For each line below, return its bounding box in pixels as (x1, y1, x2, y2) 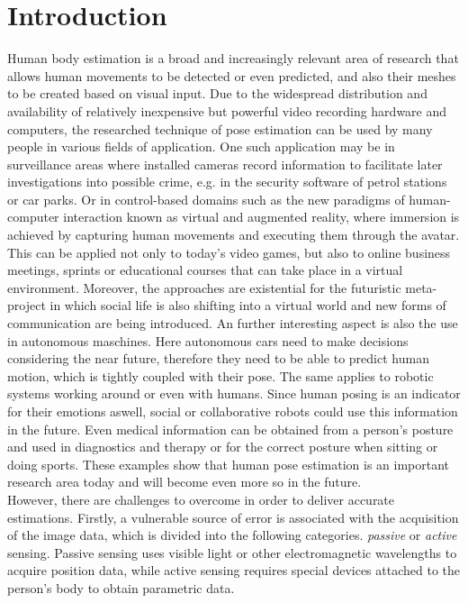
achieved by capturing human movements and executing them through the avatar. (7, 225, 460, 244)
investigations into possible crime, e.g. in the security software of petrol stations (7, 172, 447, 191)
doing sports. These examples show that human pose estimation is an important (7, 454, 450, 473)
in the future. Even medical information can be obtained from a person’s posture (7, 419, 454, 438)
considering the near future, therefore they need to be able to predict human (7, 349, 429, 368)
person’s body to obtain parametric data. (7, 578, 235, 597)
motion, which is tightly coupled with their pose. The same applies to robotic (7, 366, 434, 385)
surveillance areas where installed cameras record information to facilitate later (7, 154, 443, 173)
